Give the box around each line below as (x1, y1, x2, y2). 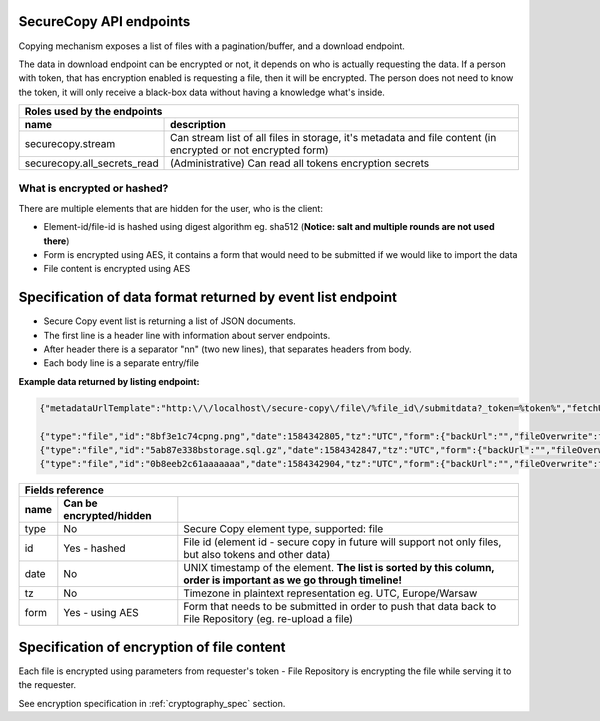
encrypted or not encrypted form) (170, 143, 329, 157)
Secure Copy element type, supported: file (183, 522, 384, 536)
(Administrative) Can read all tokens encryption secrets (170, 156, 430, 170)
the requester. (18, 679, 77, 691)
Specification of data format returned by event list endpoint (18, 289, 398, 306)
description (170, 118, 227, 132)
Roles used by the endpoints (24, 105, 163, 119)
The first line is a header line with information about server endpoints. (43, 329, 331, 341)
